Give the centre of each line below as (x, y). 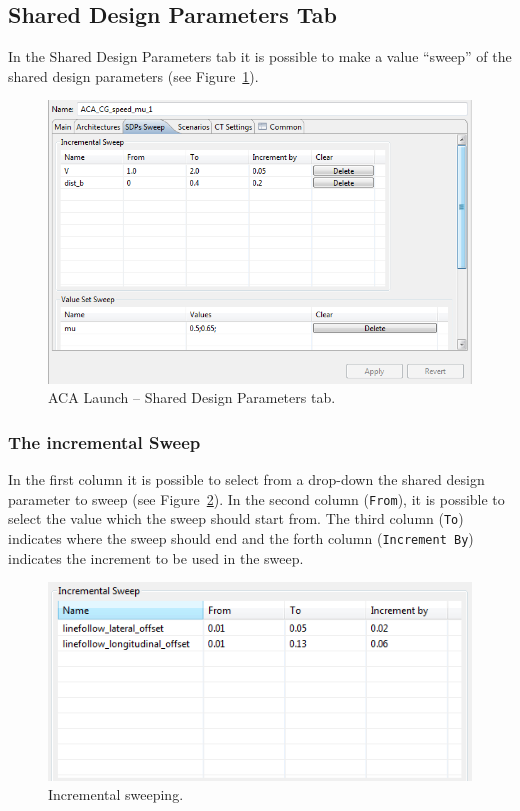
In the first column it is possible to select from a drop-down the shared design (246, 479)
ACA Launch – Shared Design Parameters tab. (192, 397)
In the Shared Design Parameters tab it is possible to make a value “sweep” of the (260, 56)
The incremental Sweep (104, 441)
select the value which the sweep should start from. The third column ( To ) (236, 518)
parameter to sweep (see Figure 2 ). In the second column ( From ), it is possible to (256, 498)
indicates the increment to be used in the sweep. (156, 557)
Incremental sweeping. (116, 794)
